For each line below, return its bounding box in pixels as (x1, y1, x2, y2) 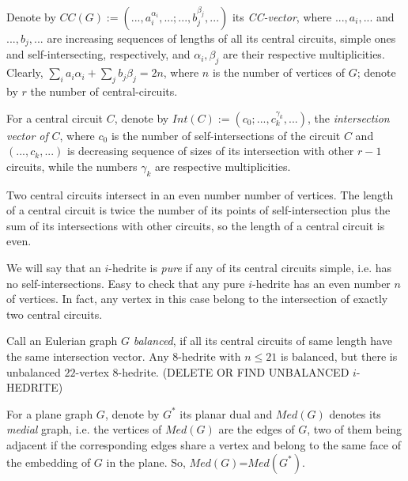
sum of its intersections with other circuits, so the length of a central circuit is (6, 217, 385, 233)
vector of (6, 127, 48, 143)
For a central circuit (6, 109, 104, 126)
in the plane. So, (106, 453, 186, 470)
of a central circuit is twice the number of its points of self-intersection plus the (6, 202, 391, 218)
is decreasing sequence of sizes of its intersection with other (66, 142, 354, 159)
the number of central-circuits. (30, 83, 178, 100)
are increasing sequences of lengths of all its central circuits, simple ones (47, 30, 396, 46)
